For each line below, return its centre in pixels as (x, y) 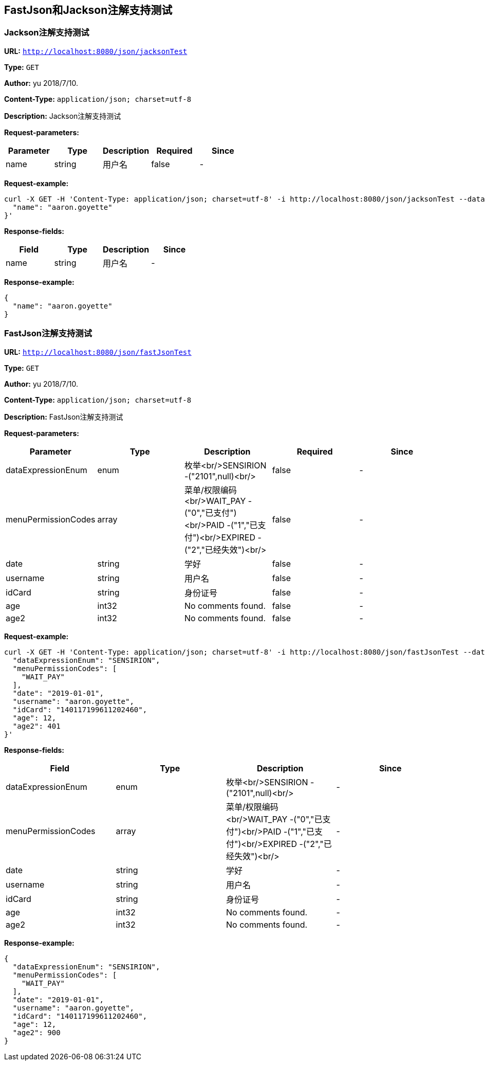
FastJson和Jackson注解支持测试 (88, 10)
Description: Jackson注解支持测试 (63, 116)
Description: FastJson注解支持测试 (64, 417)
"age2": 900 (36, 1032)
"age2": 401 (36, 726)
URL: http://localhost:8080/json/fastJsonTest (98, 352)
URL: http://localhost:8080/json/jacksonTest (96, 51)
